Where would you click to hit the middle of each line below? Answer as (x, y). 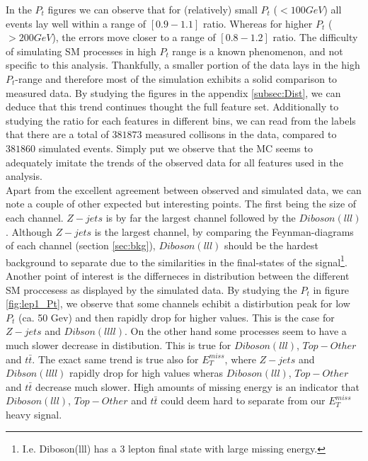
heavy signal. (34, 414)
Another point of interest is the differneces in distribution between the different (178, 275)
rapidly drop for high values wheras (146, 373)
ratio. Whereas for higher (258, 23)
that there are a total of (57, 134)
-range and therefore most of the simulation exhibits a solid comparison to (176, 78)
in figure (331, 289)
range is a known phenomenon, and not (258, 51)
